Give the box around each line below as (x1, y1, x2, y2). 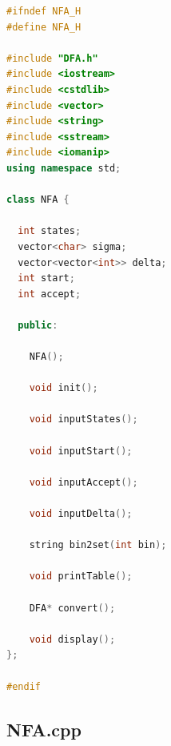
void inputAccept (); (29, 476, 138, 488)
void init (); (29, 382, 98, 394)
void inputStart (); (29, 445, 133, 457)
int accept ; (18, 288, 82, 300)
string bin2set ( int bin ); (29, 539, 167, 551)
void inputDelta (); (29, 508, 133, 519)
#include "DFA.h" (6, 52, 98, 64)
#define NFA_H (6, 21, 82, 33)
